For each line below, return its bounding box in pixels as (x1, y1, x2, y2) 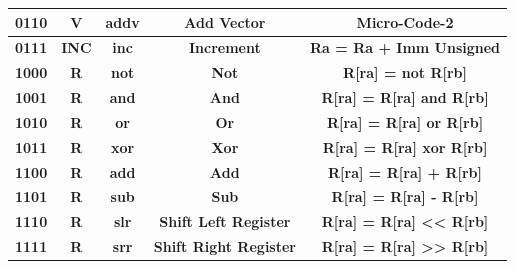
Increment (188, 37, 261, 58)
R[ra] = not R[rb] (343, 62, 467, 83)
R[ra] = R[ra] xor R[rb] (322, 136, 488, 157)
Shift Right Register (153, 236, 296, 257)
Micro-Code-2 (356, 11, 454, 32)
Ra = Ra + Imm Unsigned (309, 37, 501, 58)
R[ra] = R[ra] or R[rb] (326, 111, 484, 132)
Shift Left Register (159, 211, 291, 232)
